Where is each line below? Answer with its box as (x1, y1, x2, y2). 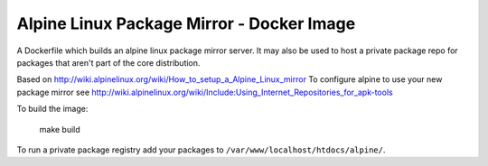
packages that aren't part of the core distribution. (16, 57, 201, 68)
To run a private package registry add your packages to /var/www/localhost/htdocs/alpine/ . (16, 144, 386, 155)
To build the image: (16, 104, 89, 115)
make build (39, 124, 80, 134)
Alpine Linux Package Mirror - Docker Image (16, 14, 356, 33)
